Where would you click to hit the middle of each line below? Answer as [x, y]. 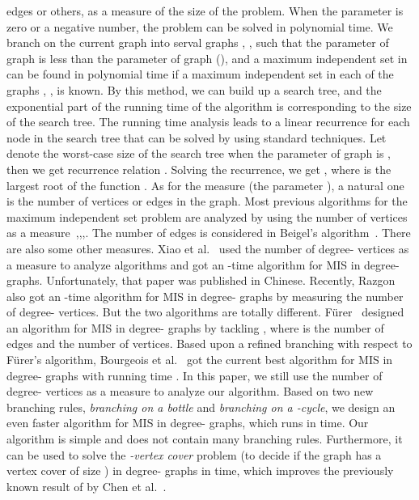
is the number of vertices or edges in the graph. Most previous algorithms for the [207, 201]
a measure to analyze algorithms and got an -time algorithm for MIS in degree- [203, 264]
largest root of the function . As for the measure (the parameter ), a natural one [205, 185]
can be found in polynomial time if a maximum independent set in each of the [200, 74]
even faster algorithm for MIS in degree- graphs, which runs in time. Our [188, 423]
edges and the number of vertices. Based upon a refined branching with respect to [209, 343]
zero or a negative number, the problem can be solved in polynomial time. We [200, 26]
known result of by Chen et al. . [87, 486]
